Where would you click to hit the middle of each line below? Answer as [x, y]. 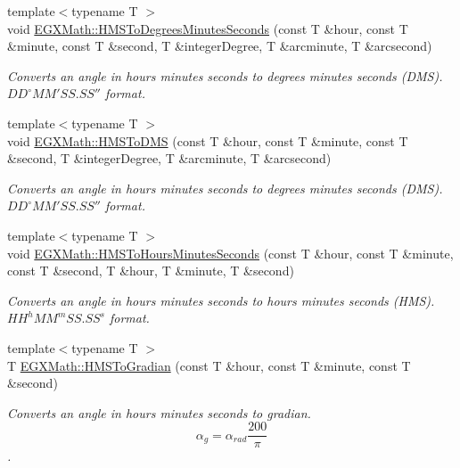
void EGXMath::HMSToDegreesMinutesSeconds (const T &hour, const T [208, 28]
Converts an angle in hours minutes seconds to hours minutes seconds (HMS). [221, 300]
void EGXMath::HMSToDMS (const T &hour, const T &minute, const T [208, 140]
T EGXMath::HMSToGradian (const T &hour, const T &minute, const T [209, 365]
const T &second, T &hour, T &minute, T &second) [151, 271]
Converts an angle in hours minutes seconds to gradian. [159, 412]
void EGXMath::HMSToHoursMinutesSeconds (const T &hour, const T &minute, [230, 253]
